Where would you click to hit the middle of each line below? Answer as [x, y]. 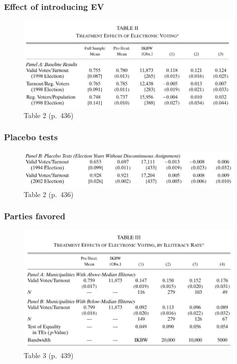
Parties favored [35, 216]
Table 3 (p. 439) [49, 355]
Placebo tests [31, 137]
